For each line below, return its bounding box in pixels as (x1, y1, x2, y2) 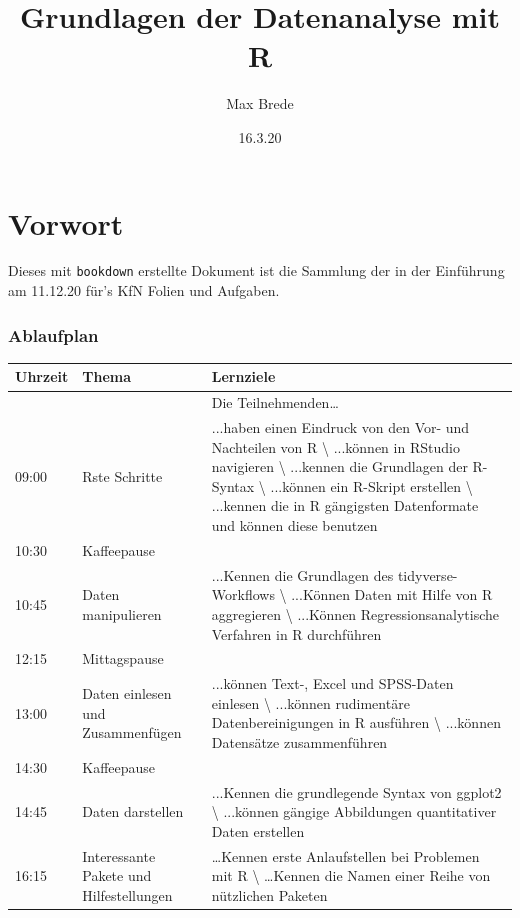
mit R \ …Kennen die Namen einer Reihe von (211, 865, 491, 886)
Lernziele (211, 366, 276, 387)
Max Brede (226, 93, 294, 114)
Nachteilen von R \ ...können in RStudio (211, 436, 460, 457)
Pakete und (82, 865, 152, 886)
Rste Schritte (82, 466, 163, 487)
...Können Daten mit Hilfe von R (291, 584, 493, 605)
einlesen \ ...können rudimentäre (211, 692, 410, 713)
